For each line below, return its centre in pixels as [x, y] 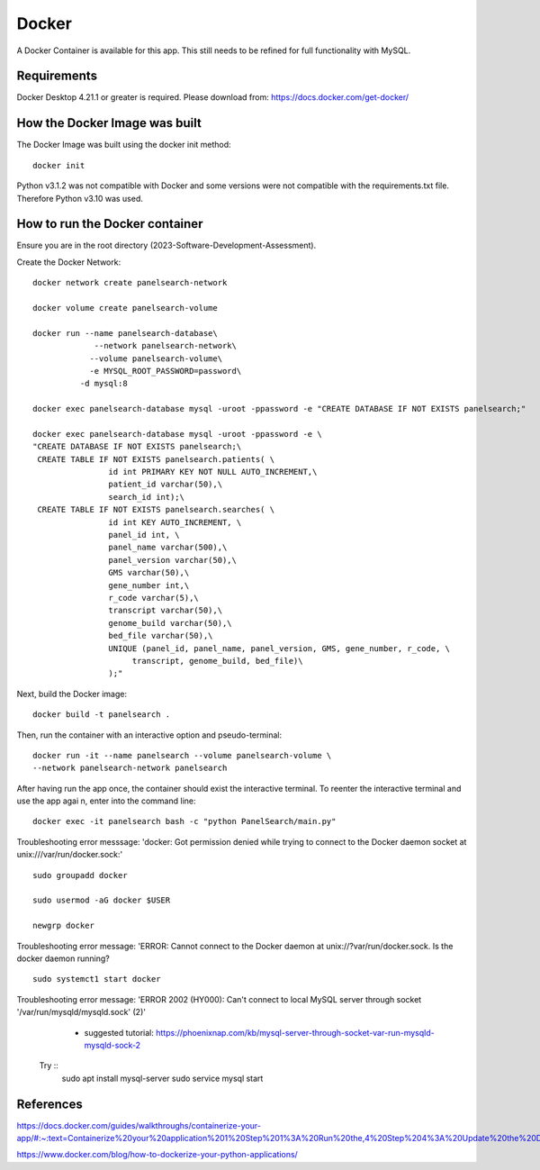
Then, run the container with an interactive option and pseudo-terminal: [149, 735]
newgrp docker [63, 926]
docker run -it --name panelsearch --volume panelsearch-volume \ [182, 755]
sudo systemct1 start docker [97, 979]
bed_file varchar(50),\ [161, 636]
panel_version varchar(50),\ [173, 560]
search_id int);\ [146, 497]
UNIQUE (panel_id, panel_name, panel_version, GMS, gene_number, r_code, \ [279, 648]
